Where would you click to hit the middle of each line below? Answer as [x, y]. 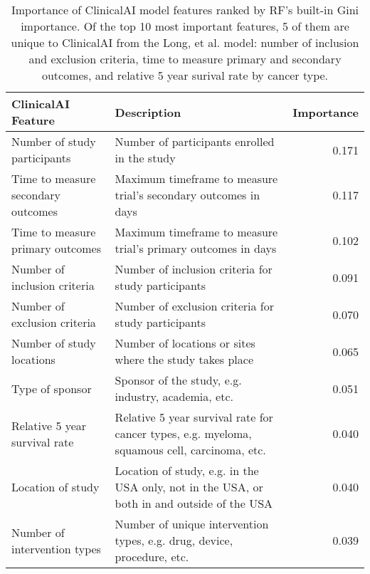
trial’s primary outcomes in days [196, 248]
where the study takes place [184, 359]
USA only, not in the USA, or [189, 487]
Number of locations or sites [185, 343]
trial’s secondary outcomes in [187, 195]
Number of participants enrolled [195, 141]
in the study [145, 158]
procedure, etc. [152, 557]
